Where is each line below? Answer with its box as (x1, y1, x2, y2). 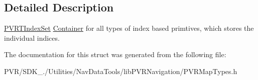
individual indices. (4, 32, 60, 43)
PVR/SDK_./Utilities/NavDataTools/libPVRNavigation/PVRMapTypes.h (4, 66, 237, 76)
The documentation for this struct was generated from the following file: (4, 49, 226, 60)
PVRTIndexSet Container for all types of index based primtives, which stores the (4, 23, 254, 33)
